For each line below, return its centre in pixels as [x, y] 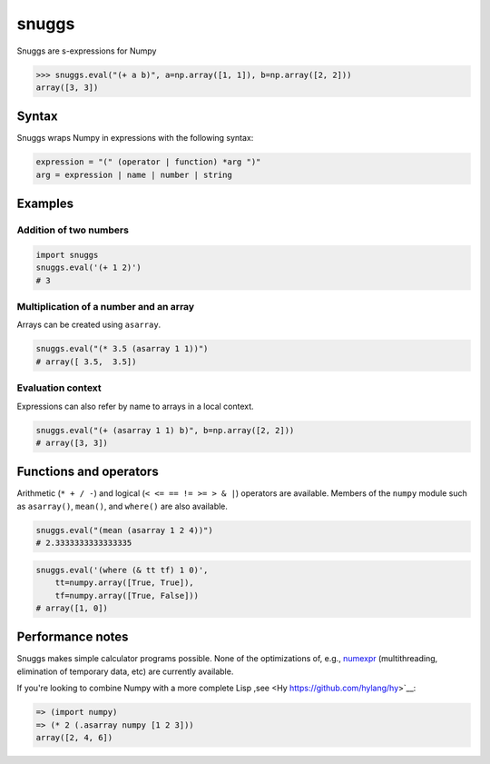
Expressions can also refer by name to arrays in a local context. [135, 406]
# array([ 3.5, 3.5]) [86, 362]
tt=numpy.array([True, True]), [124, 583]
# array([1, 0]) [72, 608]
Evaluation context [59, 388]
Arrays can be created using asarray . [89, 325]
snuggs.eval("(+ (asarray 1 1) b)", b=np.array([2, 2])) [165, 430]
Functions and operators [88, 472]
